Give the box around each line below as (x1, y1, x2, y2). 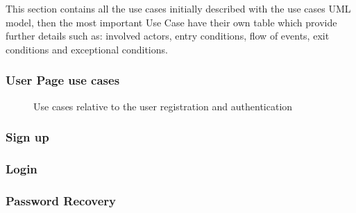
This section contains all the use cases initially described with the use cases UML (6, 1, 351, 15)
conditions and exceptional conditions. (6, 42, 168, 56)
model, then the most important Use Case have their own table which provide (6, 15, 337, 29)
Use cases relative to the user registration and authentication (33, 99, 293, 113)
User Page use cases (6, 71, 120, 89)
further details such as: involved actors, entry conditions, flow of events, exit (6, 28, 330, 43)
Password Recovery (6, 191, 116, 209)
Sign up (6, 128, 49, 146)
